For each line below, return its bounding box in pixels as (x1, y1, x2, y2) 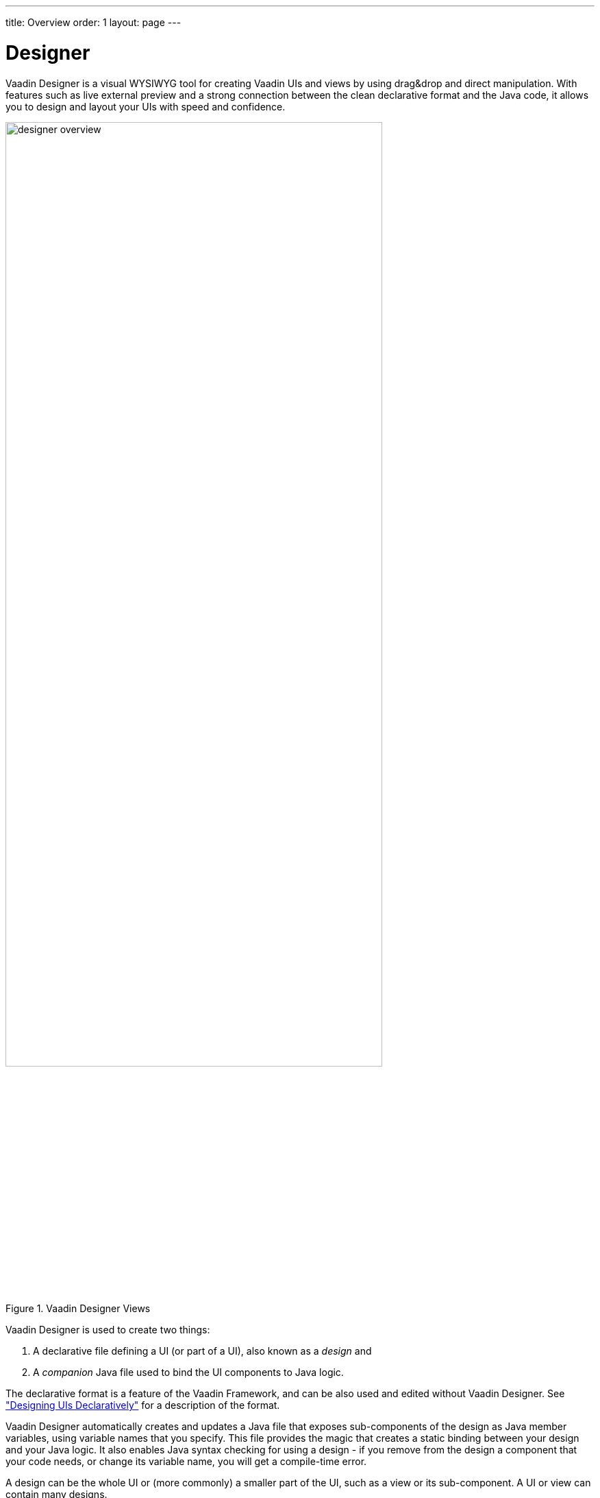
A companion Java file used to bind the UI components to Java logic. (33, 1366, 344, 1379)
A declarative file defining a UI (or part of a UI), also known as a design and (33, 1345, 372, 1357)
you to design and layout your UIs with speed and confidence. (5, 100, 286, 112)
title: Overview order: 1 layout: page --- (5, 16, 182, 28)
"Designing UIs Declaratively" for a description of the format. (5, 1399, 280, 1412)
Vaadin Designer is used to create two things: (5, 1324, 210, 1336)
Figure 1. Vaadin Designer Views (5, 1303, 151, 1315)
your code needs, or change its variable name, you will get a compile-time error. (5, 1455, 367, 1468)
